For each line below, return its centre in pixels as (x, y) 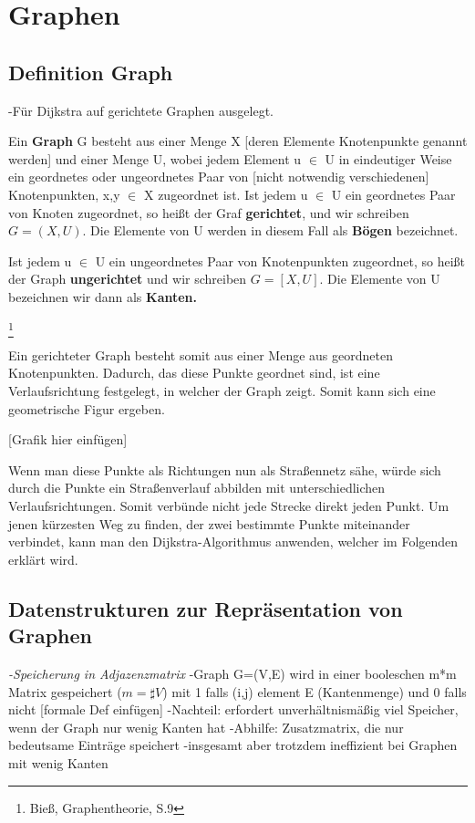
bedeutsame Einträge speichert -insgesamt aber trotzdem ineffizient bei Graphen (233, 745)
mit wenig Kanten (58, 762)
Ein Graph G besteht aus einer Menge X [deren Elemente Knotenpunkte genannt (238, 141)
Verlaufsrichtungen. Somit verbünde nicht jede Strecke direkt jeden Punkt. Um (229, 505)
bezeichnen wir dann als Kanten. (103, 296)
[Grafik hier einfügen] (68, 439)
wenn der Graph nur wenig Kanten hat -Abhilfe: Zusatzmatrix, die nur (206, 727)
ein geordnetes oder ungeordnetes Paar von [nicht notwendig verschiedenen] (219, 177)
